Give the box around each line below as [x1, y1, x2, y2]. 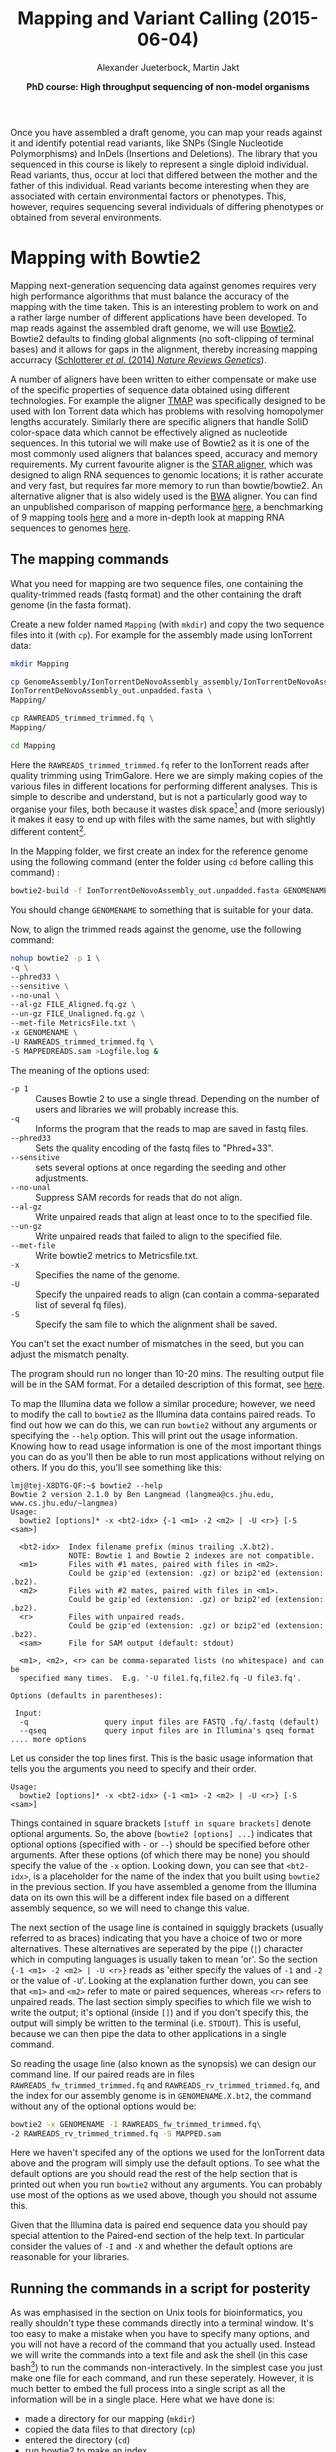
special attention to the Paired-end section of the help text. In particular [10, 2230, 305, 2242]
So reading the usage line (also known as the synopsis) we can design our [10, 2057, 317, 2069]
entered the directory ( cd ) [24, 2433, 131, 2446]
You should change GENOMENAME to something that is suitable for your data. [10, 904, 314, 916]
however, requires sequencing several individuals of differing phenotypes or [10, 200, 325, 212]
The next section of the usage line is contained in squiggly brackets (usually [10, 1921, 324, 1933]
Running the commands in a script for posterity [10, 2280, 311, 2297]
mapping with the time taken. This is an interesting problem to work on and [10, 300, 319, 312]
